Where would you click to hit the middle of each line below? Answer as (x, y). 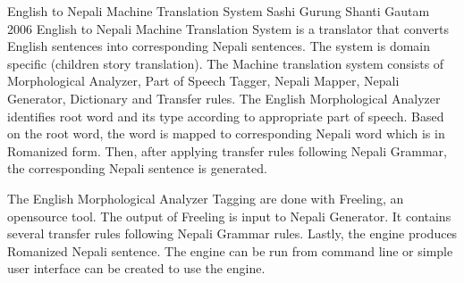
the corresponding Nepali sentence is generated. (137, 168)
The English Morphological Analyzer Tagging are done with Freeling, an (206, 198)
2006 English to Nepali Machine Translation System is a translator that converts (228, 28)
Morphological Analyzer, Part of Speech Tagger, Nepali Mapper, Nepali (203, 81)
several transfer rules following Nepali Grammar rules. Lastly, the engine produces (232, 233)
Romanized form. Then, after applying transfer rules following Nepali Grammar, (227, 150)
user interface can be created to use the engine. (136, 268)
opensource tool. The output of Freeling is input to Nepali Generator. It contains (229, 216)
